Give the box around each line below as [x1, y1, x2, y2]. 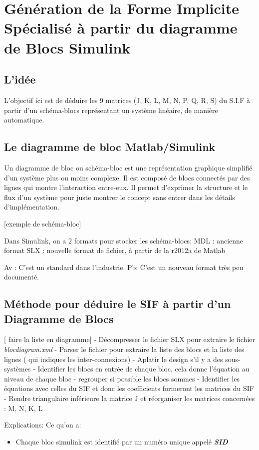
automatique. [4, 114, 44, 125]
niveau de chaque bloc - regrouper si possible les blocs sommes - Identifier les [4, 373, 240, 383]
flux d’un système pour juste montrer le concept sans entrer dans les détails [4, 191, 235, 202]
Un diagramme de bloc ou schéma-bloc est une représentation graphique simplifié [4, 162, 253, 172]
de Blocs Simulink [4, 37, 131, 57]
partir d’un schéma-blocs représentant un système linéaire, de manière [4, 104, 218, 115]
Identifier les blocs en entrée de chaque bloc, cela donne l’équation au [37, 363, 250, 374]
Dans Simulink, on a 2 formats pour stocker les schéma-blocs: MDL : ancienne [4, 235, 244, 245]
